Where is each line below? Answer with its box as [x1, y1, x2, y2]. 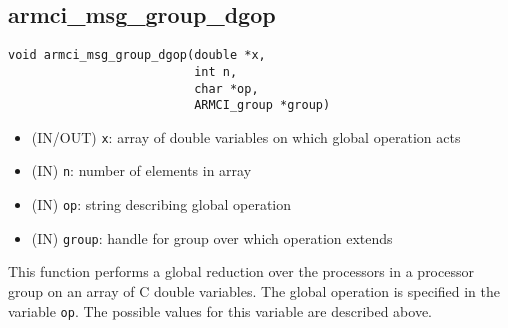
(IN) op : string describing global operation [31, 194, 292, 215]
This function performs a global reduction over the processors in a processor [8, 261, 474, 282]
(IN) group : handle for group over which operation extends [31, 227, 393, 248]
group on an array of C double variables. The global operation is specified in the [8, 281, 501, 302]
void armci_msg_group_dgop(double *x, [8, 48, 266, 63]
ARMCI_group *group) [194, 98, 331, 113]
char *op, [194, 81, 259, 96]
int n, [194, 64, 238, 79]
